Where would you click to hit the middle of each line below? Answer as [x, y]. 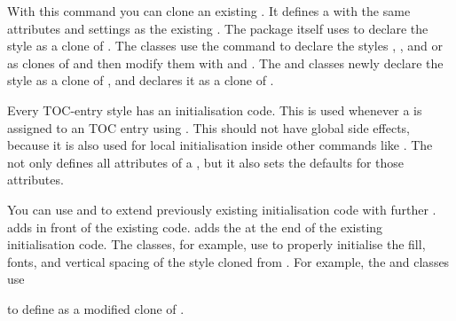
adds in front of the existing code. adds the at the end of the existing [195, 227]
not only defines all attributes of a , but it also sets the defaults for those [206, 162]
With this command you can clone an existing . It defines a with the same [209, 11]
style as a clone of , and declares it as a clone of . [141, 80]
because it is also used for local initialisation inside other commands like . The [220, 145]
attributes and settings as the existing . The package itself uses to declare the [218, 28]
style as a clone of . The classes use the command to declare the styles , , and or [225, 46]
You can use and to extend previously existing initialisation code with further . [222, 209]
